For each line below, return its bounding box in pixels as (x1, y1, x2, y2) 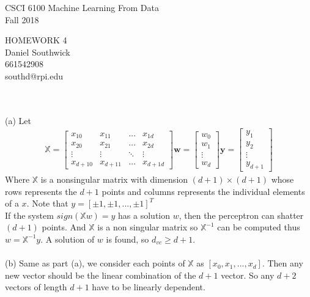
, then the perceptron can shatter (179, 208, 304, 221)
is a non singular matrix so (97, 221, 198, 233)
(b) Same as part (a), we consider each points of (5, 257, 185, 269)
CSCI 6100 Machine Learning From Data (5, 1, 159, 13)
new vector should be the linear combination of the (5, 268, 196, 281)
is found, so (106, 232, 149, 245)
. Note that (26, 197, 68, 210)
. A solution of (40, 232, 95, 245)
